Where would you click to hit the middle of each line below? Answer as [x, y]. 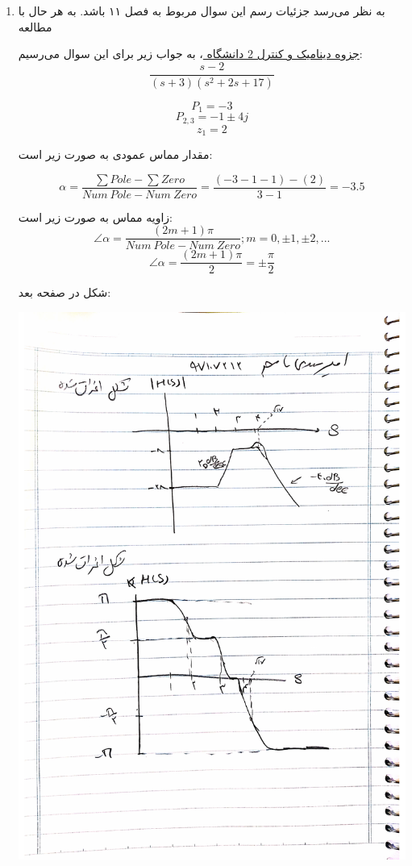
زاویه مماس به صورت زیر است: [95, 216]
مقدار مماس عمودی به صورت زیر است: [115, 154]
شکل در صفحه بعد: [65, 292]
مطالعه [35, 26]
